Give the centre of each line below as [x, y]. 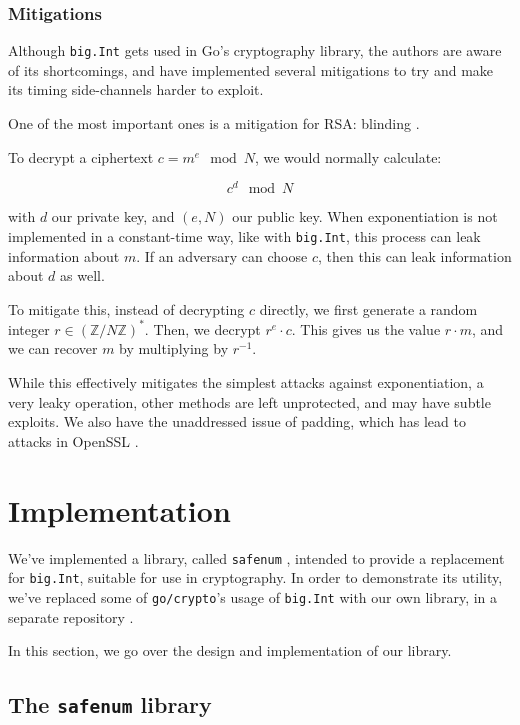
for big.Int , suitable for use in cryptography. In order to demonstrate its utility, [255, 577]
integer [29, 328]
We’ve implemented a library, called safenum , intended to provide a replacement [256, 557]
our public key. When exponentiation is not [365, 216]
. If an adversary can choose [222, 255]
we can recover [53, 348]
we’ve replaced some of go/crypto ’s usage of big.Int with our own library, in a [253, 596]
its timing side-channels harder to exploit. [136, 89]
